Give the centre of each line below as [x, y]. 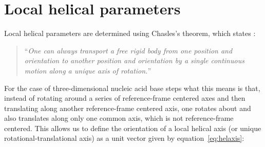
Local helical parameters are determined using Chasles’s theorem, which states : [130, 33]
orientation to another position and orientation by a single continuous [134, 60]
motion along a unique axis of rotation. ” [88, 70]
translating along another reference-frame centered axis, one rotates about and [128, 108]
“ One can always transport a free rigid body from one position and [128, 50]
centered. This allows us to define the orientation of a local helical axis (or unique [133, 128]
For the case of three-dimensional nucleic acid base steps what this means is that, [132, 88]
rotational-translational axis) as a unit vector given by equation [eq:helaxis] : [124, 138]
